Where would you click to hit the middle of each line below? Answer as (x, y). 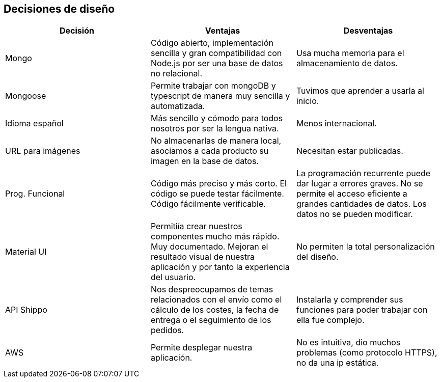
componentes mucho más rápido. (215, 237)
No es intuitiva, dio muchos (348, 343)
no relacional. (176, 74)
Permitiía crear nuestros (196, 226)
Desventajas (368, 31)
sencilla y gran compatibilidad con (216, 53)
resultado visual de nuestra (202, 257)
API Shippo (26, 310)
